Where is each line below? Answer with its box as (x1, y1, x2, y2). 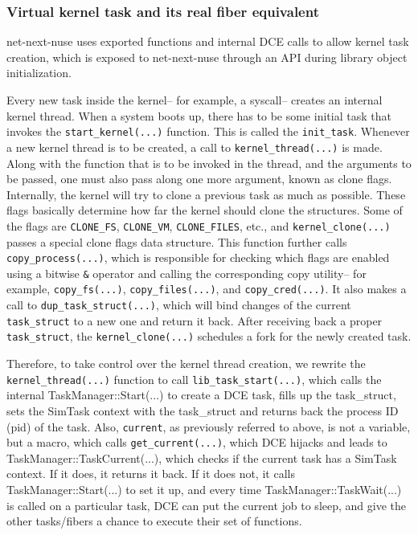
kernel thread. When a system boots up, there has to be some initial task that (6, 107, 391, 124)
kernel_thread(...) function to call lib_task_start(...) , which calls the (6, 370, 382, 387)
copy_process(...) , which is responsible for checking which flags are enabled (6, 249, 390, 266)
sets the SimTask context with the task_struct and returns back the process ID (6, 402, 399, 419)
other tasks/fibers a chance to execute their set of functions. (6, 513, 302, 529)
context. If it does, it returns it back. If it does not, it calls (6, 465, 295, 482)
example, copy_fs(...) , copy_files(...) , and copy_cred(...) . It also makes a (6, 280, 407, 297)
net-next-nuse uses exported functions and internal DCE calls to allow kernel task (6, 33, 409, 50)
